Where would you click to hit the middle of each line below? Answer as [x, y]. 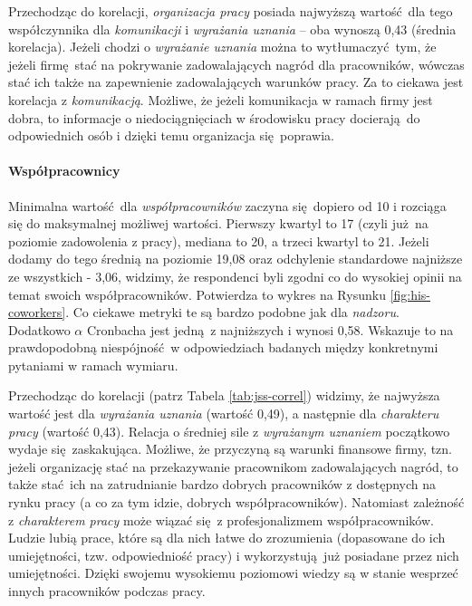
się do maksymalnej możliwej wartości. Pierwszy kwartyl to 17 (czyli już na [218, 223]
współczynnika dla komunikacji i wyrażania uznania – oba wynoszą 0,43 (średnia [232, 29]
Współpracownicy [64, 171]
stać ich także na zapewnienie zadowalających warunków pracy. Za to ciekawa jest [236, 82]
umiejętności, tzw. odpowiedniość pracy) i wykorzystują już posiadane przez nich [234, 555]
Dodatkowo [39, 329]
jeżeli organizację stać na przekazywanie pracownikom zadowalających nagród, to [233, 466]
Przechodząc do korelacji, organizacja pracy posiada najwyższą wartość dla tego [231, 11]
